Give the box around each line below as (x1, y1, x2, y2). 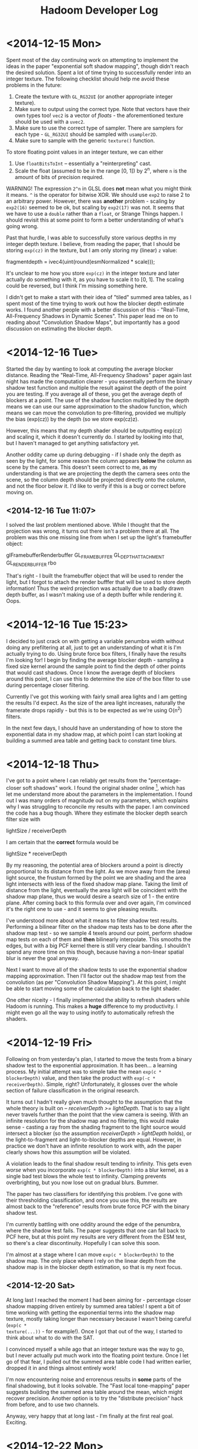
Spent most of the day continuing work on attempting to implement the (6, 56, 178, 63)
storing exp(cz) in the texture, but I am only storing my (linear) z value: (6, 247, 177, 254)
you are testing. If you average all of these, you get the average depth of (6, 390, 183, 397)
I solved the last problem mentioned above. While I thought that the (6, 521, 170, 529)
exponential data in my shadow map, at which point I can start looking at (6, 731, 183, 738)
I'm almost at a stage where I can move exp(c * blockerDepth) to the (6, 1251, 174, 1258)
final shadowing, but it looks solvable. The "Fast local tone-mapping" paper (6, 1382, 190, 1389)
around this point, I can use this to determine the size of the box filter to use (6, 675, 191, 682)
